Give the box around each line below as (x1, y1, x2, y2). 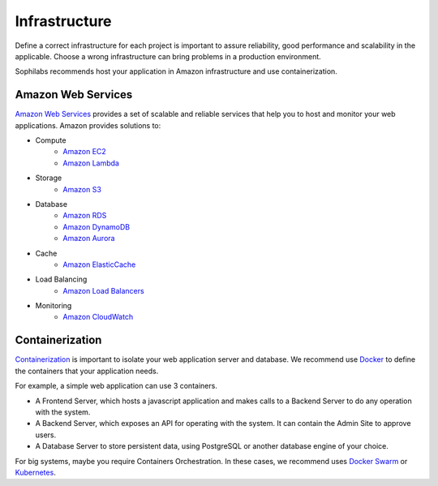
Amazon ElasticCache (62, 260, 136, 269)
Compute (35, 135, 67, 145)
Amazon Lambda (62, 158, 119, 168)
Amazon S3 (62, 184, 101, 194)
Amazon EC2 (62, 147, 107, 157)
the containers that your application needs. (15, 366, 159, 376)
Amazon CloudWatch (62, 312, 134, 322)
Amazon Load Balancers (62, 286, 145, 295)
